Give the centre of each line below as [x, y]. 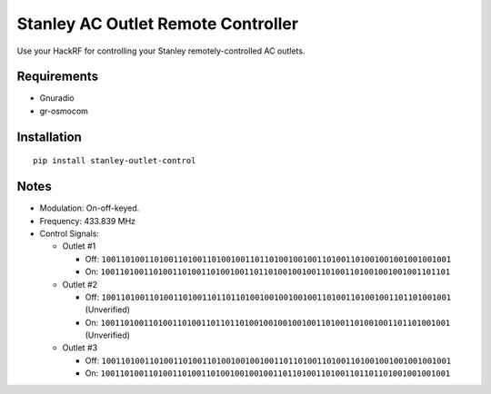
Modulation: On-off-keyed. [90, 208]
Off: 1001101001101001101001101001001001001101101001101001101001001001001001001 [268, 360]
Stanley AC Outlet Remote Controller [158, 24]
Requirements [58, 77]
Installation [49, 137]
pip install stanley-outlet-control [115, 161]
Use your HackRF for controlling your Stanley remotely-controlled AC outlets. [161, 51]
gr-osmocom [64, 111]
